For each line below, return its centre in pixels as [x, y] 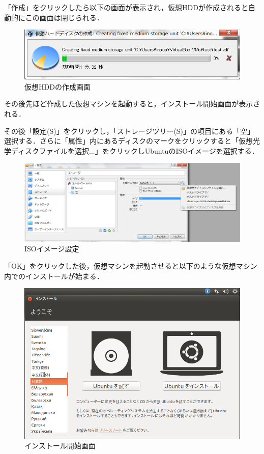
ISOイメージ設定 [52, 249]
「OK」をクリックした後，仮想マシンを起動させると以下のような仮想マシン [131, 266]
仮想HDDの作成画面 [57, 86]
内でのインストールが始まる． [54, 276]
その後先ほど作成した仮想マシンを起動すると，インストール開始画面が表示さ [132, 104]
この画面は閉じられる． [64, 17]
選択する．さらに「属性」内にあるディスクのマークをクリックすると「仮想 [129, 141]
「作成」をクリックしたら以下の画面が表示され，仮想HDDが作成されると [126, 7]
